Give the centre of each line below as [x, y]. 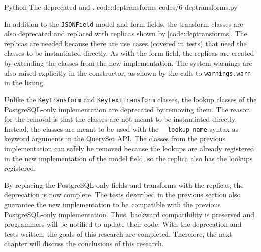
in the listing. [25, 82]
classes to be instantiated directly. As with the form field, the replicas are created [129, 53]
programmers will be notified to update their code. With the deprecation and [123, 224]
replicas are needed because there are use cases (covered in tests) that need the [125, 43]
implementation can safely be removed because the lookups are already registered [129, 148]
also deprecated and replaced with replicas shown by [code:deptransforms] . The [126, 33]
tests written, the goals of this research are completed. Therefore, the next [118, 234]
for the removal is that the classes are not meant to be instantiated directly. [121, 119]
